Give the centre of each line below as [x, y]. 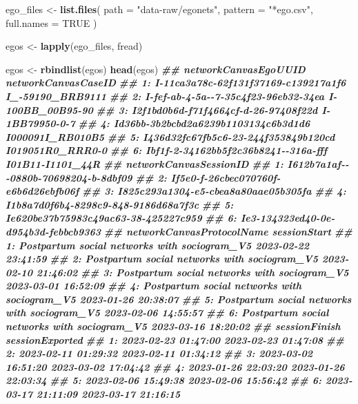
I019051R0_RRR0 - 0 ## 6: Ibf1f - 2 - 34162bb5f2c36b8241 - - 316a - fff [167, 150]
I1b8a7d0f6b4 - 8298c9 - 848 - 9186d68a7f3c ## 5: [120, 204]
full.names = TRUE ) [51, 22]
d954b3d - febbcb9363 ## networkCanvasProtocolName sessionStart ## [179, 231]
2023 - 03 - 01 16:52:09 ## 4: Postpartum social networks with [153, 286]
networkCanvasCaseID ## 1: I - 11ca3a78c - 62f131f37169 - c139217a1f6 [176, 83]
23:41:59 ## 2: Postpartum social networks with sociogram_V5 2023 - [177, 259]
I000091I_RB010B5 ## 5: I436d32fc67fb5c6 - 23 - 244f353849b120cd [170, 136]
